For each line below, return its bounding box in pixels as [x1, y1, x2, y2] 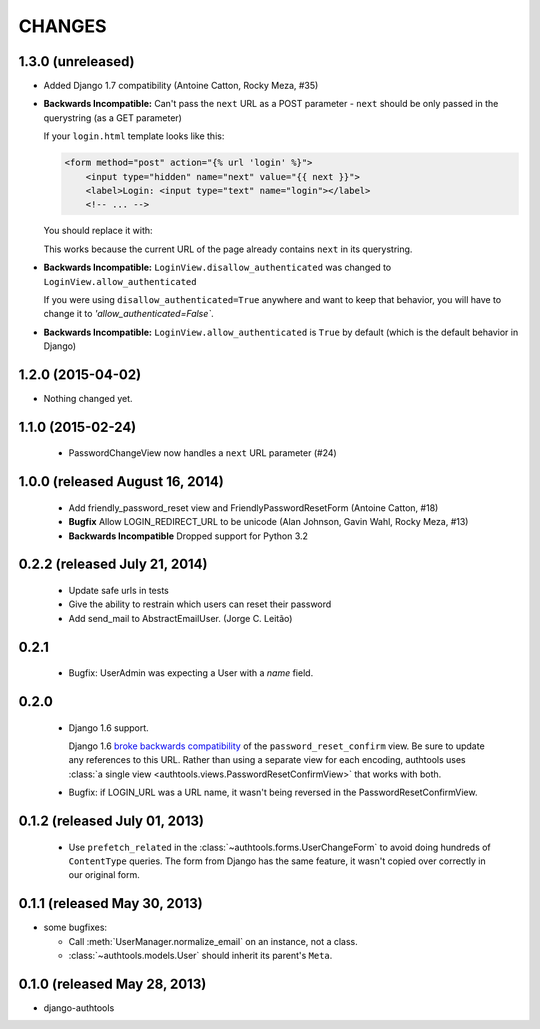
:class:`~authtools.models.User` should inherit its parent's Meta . [68, 950, 333, 962]
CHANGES [18, 15, 107, 37]
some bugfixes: [43, 921, 108, 934]
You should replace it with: [43, 225, 154, 237]
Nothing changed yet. [43, 393, 134, 405]
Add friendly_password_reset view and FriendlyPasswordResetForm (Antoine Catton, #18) [68, 501, 439, 514]
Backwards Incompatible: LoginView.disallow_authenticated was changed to [43, 261, 392, 274]
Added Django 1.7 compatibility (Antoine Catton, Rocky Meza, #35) [43, 80, 319, 92]
